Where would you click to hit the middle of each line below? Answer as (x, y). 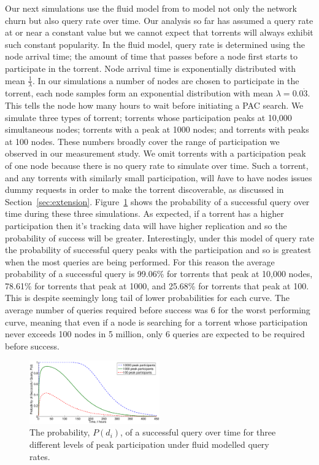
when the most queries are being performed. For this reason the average (140, 261)
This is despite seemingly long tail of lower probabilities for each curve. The (148, 298)
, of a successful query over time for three (198, 432)
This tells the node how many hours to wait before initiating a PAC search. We (154, 105)
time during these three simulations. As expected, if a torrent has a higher (144, 213)
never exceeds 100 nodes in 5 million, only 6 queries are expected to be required (155, 334)
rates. (40, 456)
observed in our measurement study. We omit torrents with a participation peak (156, 153)
